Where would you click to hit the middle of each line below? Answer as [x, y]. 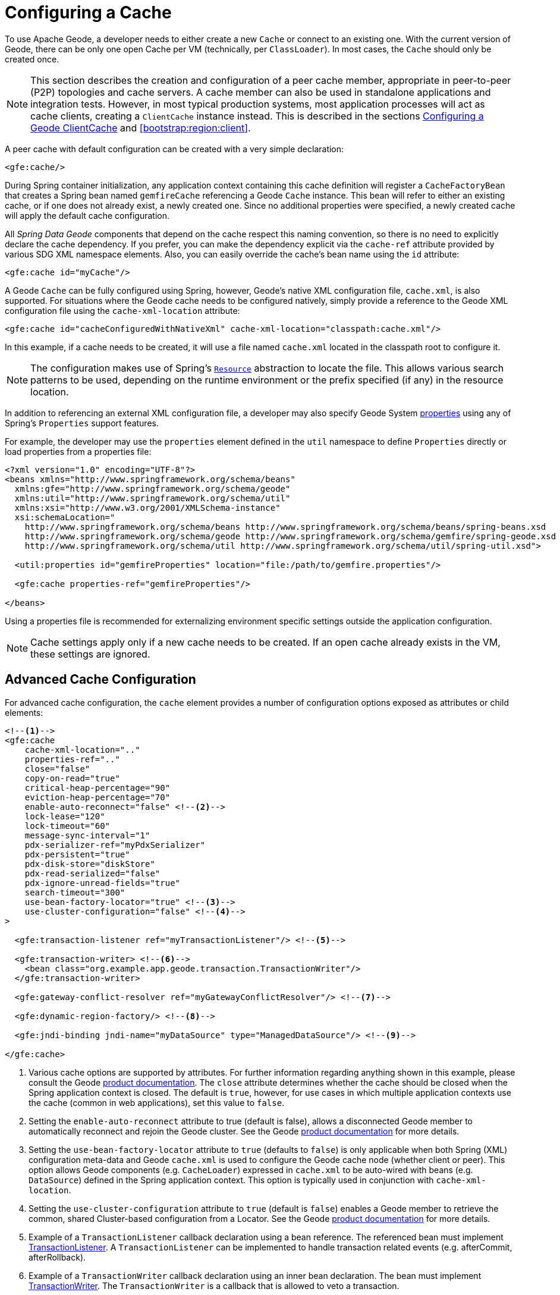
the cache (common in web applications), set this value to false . [157, 1102]
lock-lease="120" [65, 816]
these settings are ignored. [90, 654]
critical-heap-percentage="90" [97, 788]
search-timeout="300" [75, 892]
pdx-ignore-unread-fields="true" [103, 883]
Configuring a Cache [88, 12]
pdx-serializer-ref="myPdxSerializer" [115, 845]
